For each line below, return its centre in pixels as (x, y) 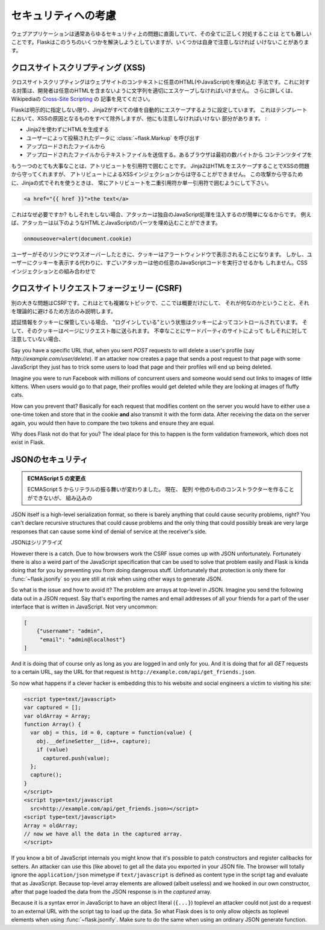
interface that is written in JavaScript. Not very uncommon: (84, 607)
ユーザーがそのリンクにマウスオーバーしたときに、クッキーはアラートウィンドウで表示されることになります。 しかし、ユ (162, 254)
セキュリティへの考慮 (64, 16)
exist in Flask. (28, 442)
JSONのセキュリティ (50, 460)
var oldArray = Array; (57, 716)
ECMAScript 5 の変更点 (57, 478)
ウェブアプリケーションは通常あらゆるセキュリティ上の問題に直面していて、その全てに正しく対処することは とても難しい (162, 34)
